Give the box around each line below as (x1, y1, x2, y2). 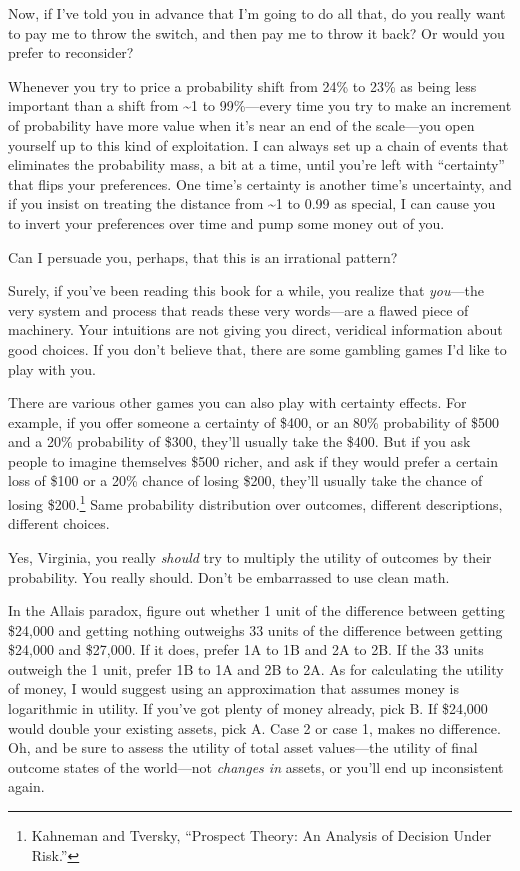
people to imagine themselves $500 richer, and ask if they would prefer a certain (8, 450, 499, 471)
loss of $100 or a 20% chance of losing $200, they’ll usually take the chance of (8, 470, 483, 491)
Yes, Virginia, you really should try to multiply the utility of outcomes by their (8, 546, 492, 567)
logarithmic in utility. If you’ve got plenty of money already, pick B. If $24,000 (8, 698, 488, 719)
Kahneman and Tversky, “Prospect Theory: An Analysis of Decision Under (31, 825, 492, 846)
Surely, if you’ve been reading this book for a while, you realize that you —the (8, 280, 484, 301)
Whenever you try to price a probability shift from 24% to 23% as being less (8, 75, 477, 96)
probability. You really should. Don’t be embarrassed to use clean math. (8, 566, 450, 587)
